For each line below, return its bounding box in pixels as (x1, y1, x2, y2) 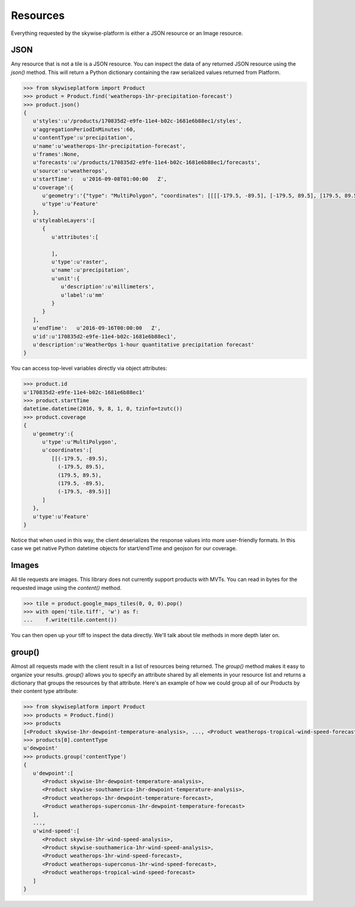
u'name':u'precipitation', (51, 267, 130, 273)
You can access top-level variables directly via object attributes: (11, 364, 167, 372)
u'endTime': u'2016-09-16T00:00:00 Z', (33, 325, 161, 331)
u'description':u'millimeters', (60, 283, 155, 290)
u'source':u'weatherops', (33, 167, 108, 174)
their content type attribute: (11, 687, 78, 695)
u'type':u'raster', (51, 259, 108, 266)
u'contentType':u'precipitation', (33, 134, 133, 141)
